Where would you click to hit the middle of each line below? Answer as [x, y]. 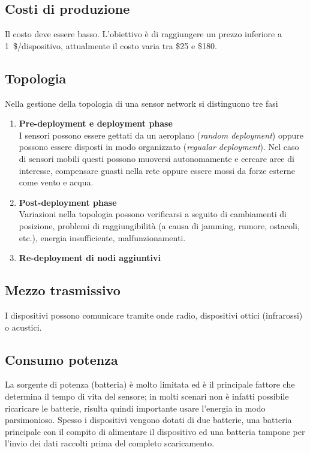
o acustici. [23, 327]
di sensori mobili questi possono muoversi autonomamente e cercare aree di [156, 158]
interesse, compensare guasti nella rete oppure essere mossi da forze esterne [157, 170]
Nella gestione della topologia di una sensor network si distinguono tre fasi [142, 103]
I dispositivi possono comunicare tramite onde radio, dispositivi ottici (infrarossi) [154, 315]
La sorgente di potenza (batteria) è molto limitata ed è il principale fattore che [150, 384]
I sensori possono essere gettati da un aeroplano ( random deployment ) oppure [161, 135]
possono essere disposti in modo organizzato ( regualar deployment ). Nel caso [159, 147]
